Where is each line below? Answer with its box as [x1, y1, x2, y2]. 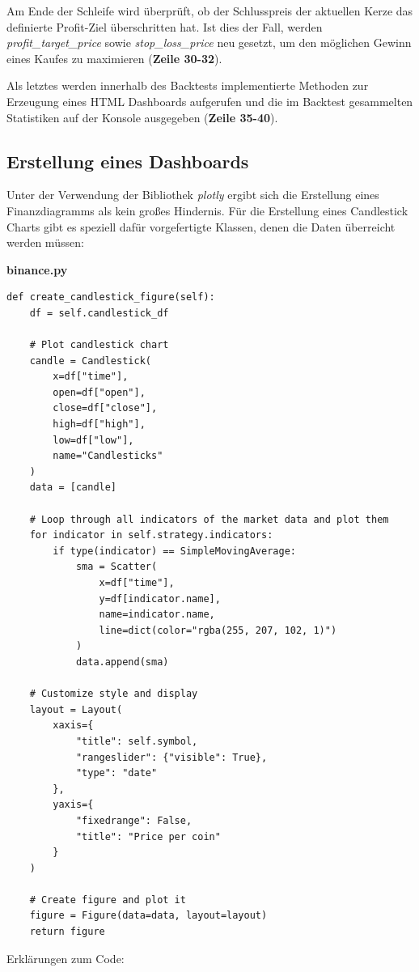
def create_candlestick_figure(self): [6, 291, 215, 303]
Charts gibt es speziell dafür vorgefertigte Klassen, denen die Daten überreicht [6, 218, 396, 235]
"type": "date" [75, 767, 158, 779]
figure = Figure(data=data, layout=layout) [29, 910, 268, 922]
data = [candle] [29, 482, 117, 494]
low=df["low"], [53, 434, 134, 446]
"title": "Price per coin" [75, 830, 221, 843]
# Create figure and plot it [29, 893, 186, 906]
